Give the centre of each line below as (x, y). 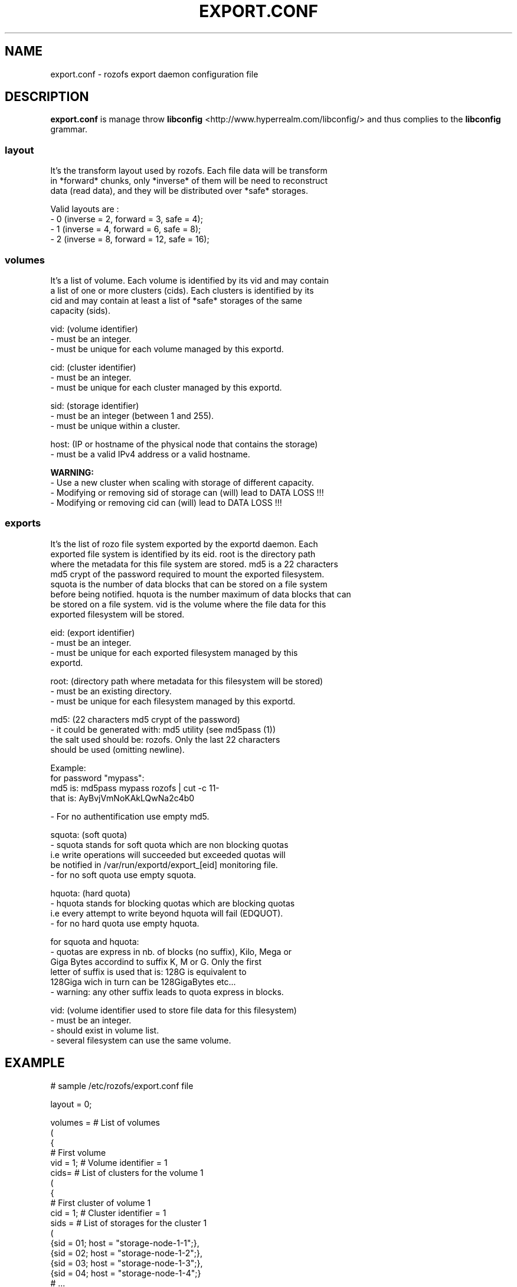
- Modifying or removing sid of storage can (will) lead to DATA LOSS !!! (187, 492)
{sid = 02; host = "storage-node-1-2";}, (127, 1253)
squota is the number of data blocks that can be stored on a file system (189, 584)
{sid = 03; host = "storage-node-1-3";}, (127, 1263)
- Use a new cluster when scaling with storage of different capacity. (182, 482)
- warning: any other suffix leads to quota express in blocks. (167, 992)
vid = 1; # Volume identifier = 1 (109, 1162)
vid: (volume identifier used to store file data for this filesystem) (174, 1010)
